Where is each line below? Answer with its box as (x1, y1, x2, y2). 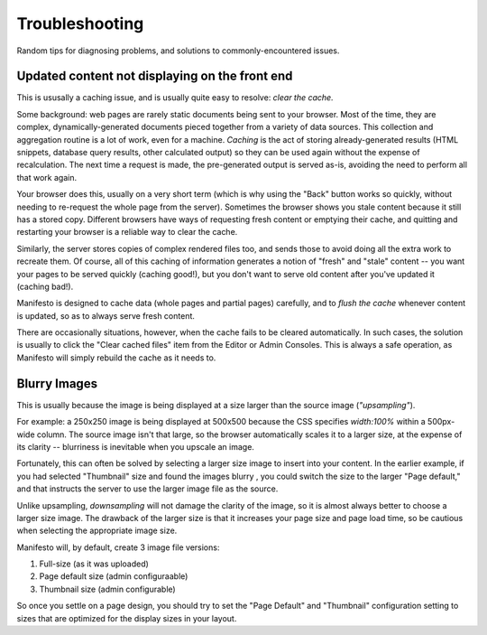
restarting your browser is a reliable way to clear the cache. (16, 227, 238, 238)
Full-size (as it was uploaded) (39, 558, 149, 569)
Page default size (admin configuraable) (39, 571, 188, 582)
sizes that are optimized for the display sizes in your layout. (16, 612, 237, 623)
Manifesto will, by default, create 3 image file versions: (16, 542, 220, 553)
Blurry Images (16, 376, 98, 391)
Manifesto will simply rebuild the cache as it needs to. (16, 352, 216, 363)
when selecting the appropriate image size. (16, 525, 178, 537)
